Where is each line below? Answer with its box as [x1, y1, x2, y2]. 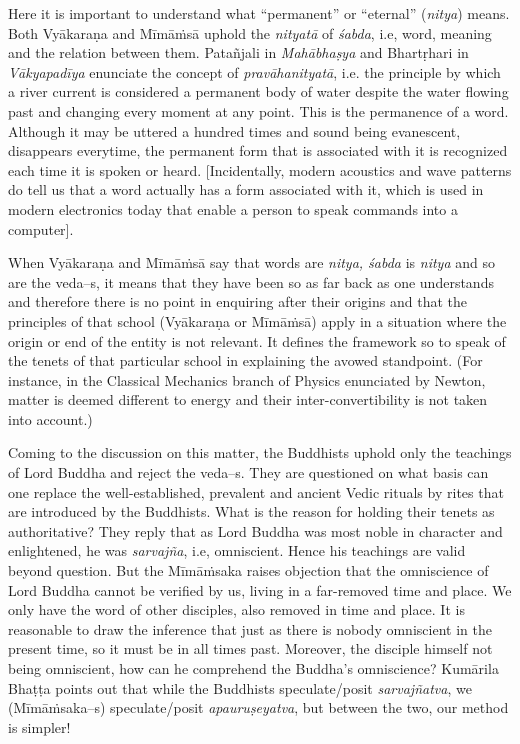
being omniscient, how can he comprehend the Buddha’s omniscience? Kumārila [8, 658, 499, 678]
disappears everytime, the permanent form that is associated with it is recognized [8, 140, 508, 161]
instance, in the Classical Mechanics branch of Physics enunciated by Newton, [8, 369, 486, 390]
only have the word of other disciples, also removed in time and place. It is [8, 599, 465, 620]
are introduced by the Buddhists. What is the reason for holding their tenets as [8, 501, 495, 522]
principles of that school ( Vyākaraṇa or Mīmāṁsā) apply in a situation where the [8, 310, 507, 331]
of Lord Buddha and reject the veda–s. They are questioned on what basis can [8, 462, 489, 483]
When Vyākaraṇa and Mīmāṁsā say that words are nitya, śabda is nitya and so [8, 252, 495, 273]
